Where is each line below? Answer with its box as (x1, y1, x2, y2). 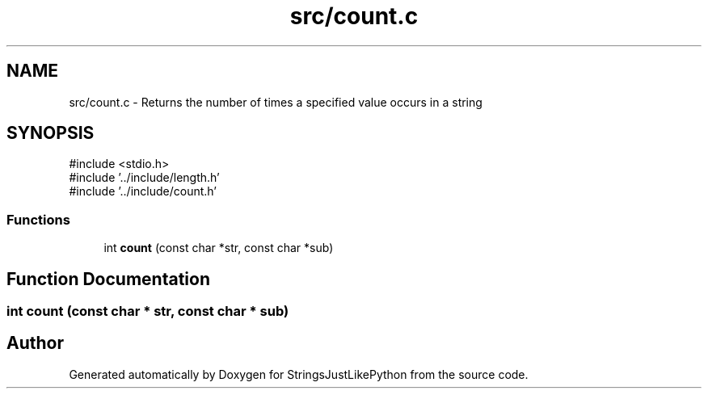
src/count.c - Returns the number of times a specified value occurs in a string (69, 95, 483, 109)
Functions (6, 211, 70, 228)
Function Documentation (6, 268, 210, 289)
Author (6, 333, 64, 354)
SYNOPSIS (6, 123, 95, 144)
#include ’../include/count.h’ (69, 184, 217, 199)
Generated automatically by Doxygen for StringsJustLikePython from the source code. (69, 367, 529, 381)
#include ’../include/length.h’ (69, 170, 220, 185)
